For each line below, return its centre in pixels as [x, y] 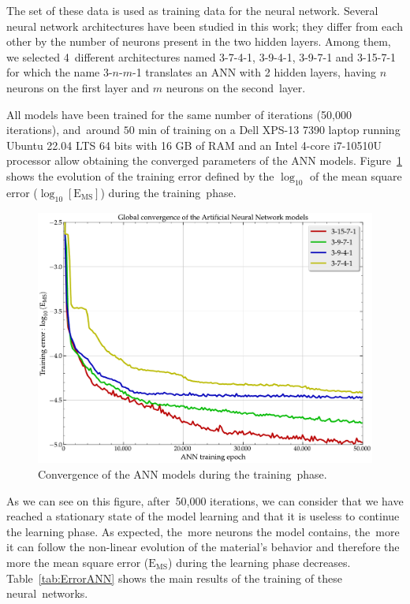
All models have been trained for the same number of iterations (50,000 [179, 114]
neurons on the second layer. [236, 87]
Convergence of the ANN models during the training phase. [183, 474]
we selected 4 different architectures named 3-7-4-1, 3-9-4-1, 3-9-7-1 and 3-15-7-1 [201, 56]
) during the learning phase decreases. [259, 562]
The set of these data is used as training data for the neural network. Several [192, 10]
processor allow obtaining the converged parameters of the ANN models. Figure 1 [204, 160]
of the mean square [356, 175]
